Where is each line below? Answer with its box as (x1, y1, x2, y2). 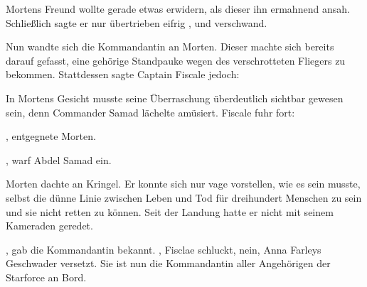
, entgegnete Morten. (6, 129, 96, 143)
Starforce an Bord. (6, 269, 87, 284)
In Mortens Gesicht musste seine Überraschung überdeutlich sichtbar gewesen (6, 90, 344, 105)
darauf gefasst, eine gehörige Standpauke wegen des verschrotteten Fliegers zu (6, 53, 346, 67)
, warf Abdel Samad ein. (6, 152, 112, 167)
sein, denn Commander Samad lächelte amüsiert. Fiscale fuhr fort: (6, 104, 295, 119)
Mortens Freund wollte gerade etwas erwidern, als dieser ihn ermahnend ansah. (6, 1, 350, 16)
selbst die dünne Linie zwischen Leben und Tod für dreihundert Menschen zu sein (6, 190, 362, 205)
